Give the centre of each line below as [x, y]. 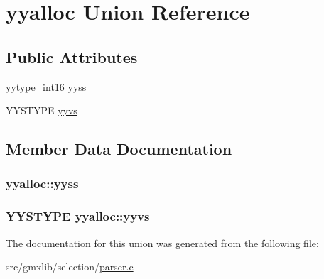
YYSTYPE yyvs [42, 110]
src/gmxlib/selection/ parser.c [70, 267]
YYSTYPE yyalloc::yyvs [78, 216]
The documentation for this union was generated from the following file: [162, 242]
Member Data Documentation [119, 149]
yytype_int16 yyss [46, 86]
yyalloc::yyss [42, 184]
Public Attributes [72, 56]
